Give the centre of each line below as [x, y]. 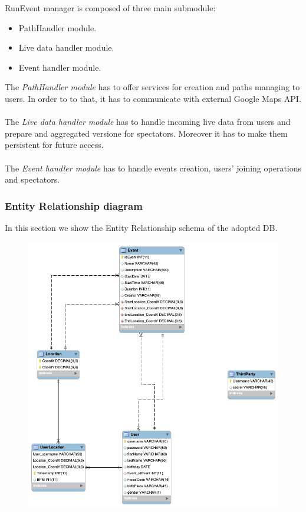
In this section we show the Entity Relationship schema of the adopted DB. [141, 227]
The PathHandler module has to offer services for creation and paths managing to [152, 87]
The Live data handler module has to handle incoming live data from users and [148, 122]
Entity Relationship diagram [74, 205]
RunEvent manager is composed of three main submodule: [110, 8]
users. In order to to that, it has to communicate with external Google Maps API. [153, 98]
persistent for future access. [54, 145]
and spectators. [32, 179]
